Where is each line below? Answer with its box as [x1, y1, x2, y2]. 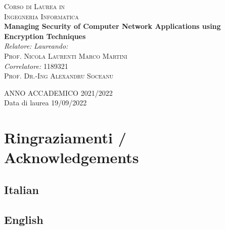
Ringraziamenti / [4, 127, 126, 148]
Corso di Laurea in [4, 1, 65, 11]
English [4, 211, 43, 227]
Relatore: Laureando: [4, 41, 68, 51]
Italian [4, 181, 39, 197]
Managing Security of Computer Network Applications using [4, 21, 221, 31]
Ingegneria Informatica [4, 11, 79, 21]
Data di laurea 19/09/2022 [4, 97, 87, 108]
